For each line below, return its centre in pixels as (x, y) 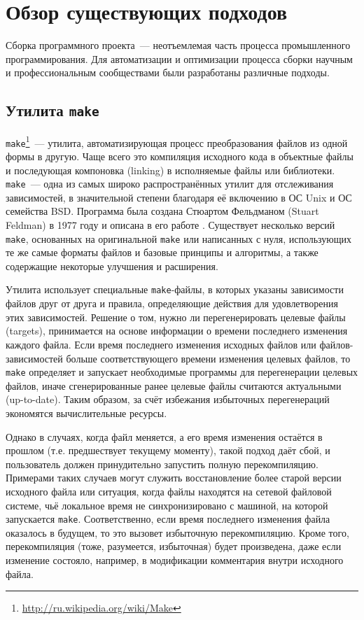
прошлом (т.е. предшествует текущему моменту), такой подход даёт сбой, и (168, 450)
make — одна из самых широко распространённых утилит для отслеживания (170, 184)
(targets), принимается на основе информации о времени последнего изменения (177, 331)
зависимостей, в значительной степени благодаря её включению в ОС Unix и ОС (179, 197)
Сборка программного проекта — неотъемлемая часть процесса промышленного (178, 45)
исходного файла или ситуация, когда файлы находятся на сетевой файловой (169, 491)
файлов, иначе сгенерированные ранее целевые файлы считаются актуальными (174, 385)
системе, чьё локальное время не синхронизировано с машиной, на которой (167, 505)
